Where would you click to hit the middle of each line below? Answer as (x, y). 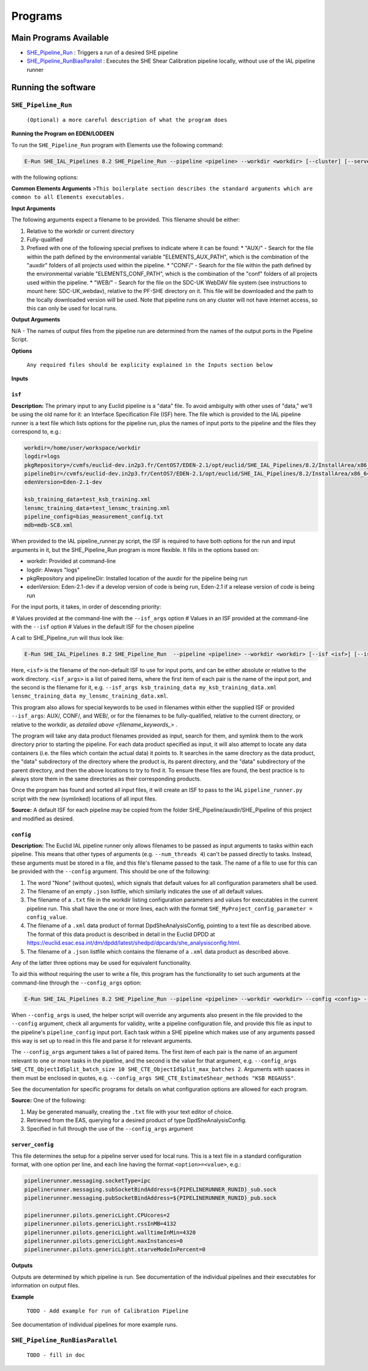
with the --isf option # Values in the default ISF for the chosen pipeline (103, 626)
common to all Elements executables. (68, 197)
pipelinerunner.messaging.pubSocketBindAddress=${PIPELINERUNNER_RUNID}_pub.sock (151, 1198)
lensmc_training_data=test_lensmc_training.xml (97, 508)
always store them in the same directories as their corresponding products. (106, 779)
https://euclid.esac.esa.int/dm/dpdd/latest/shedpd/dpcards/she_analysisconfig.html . (134, 943)
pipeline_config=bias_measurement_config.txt (94, 517)
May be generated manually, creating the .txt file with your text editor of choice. (130, 1112)
